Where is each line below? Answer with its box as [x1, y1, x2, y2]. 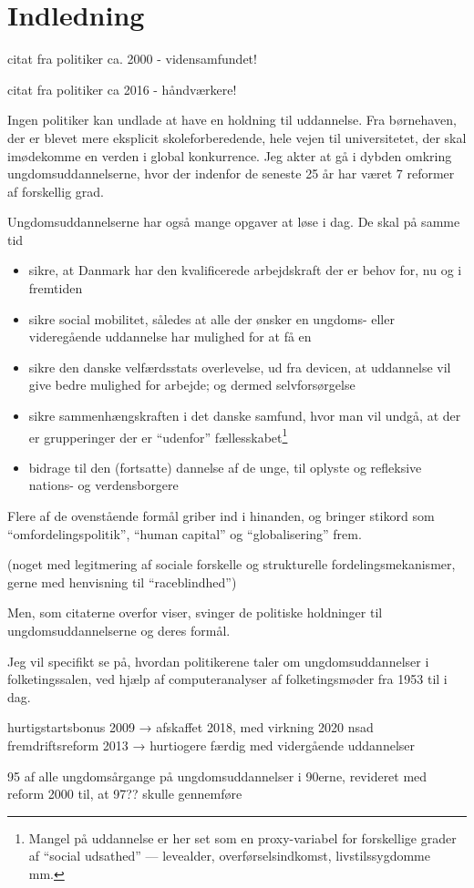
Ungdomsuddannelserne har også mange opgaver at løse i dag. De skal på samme [7, 212, 460, 231]
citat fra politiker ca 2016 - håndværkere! [7, 79, 237, 98]
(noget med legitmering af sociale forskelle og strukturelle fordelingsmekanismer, [7, 555, 456, 574]
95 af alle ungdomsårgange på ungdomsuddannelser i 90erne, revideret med [7, 766, 428, 785]
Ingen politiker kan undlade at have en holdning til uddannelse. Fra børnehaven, [7, 110, 457, 129]
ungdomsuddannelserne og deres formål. [7, 621, 231, 640]
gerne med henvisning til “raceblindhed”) [7, 572, 237, 591]
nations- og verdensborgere [28, 475, 179, 495]
